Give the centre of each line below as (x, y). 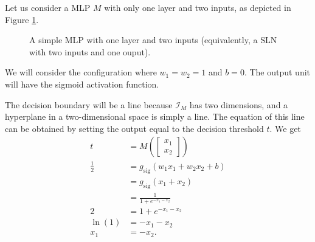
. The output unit (277, 72)
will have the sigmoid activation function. (82, 84)
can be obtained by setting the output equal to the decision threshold (134, 128)
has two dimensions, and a (239, 104)
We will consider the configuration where (81, 72)
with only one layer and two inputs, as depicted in (198, 7)
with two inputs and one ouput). (90, 51)
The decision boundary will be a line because (89, 104)
